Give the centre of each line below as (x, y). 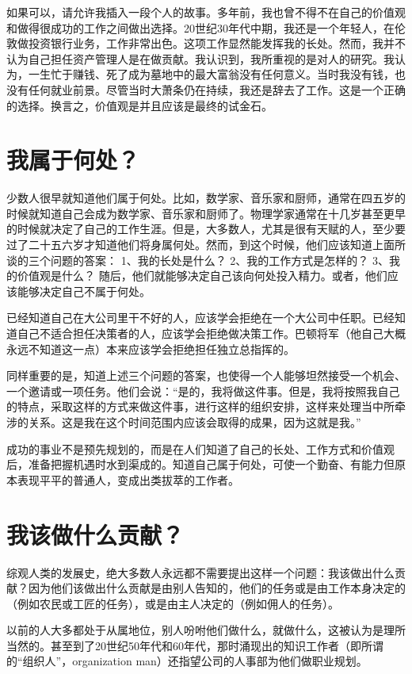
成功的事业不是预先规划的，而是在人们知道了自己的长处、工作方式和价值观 (200, 448)
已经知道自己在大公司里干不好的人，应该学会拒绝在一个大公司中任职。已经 (200, 318)
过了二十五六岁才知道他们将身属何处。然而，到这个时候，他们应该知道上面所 (206, 245)
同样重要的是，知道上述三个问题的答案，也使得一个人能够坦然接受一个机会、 (206, 375)
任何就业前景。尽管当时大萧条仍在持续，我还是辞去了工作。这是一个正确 (217, 89)
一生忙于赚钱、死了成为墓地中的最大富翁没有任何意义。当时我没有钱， (211, 74)
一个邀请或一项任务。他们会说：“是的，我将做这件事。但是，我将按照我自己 (203, 391)
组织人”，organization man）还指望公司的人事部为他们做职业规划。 (195, 661)
